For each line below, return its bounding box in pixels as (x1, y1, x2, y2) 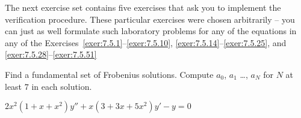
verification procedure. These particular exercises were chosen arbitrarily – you (5, 13, 295, 25)
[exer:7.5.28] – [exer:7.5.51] (5, 48, 97, 60)
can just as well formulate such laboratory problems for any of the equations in (5, 25, 297, 37)
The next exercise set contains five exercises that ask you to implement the (5, 1, 281, 13)
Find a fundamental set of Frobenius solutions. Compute (5, 68, 214, 80)
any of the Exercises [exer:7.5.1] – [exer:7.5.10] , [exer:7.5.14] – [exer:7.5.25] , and (5, 36, 287, 49)
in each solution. (31, 80, 92, 92)
